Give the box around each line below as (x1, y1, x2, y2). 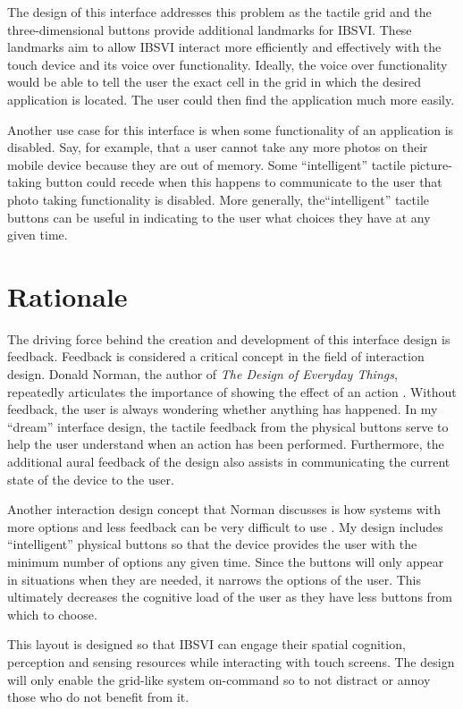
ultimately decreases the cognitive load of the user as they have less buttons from (7, 587, 452, 606)
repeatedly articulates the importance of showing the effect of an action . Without (7, 382, 457, 401)
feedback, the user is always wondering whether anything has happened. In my (7, 400, 438, 418)
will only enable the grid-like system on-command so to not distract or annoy (7, 670, 431, 688)
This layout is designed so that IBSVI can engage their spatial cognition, (7, 635, 406, 654)
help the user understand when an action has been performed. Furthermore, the (7, 435, 444, 453)
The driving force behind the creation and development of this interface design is (7, 329, 450, 348)
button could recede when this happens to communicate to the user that (46, 173, 442, 191)
